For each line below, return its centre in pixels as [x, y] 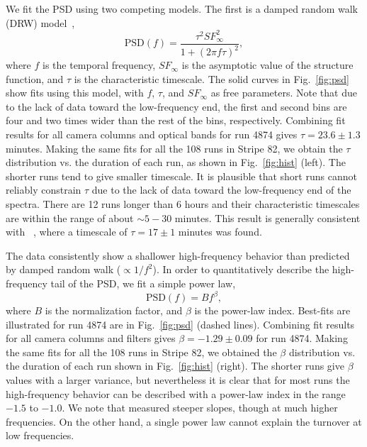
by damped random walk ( [63, 269]
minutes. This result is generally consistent [267, 217]
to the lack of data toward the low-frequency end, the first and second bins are [176, 106]
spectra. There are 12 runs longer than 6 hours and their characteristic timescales [183, 204]
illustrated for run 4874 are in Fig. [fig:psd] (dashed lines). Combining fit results [180, 324]
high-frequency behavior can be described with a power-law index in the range [176, 393]
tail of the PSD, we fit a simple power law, [143, 283]
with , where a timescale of [67, 232]
